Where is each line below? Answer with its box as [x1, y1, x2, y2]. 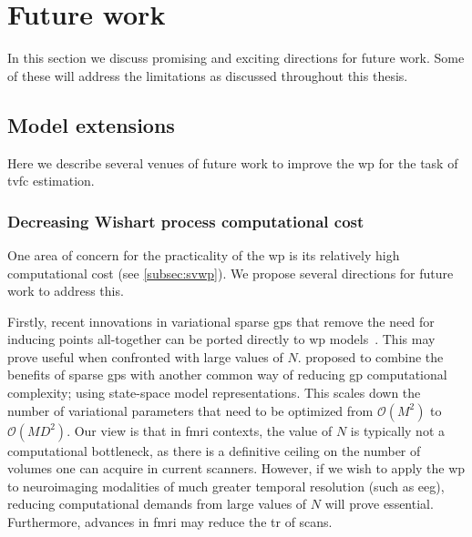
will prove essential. [324, 494, 434, 513]
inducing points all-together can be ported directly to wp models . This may [7, 329, 436, 349]
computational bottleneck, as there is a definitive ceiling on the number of [7, 441, 421, 460]
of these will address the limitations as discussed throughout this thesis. [7, 66, 408, 85]
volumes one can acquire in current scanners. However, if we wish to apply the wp [7, 459, 466, 478]
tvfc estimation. [7, 171, 95, 190]
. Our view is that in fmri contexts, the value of [67, 420, 333, 440]
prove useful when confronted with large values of [7, 347, 283, 366]
